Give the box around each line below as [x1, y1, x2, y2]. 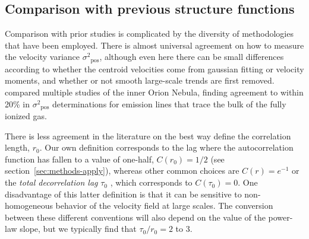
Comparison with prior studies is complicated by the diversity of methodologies [5, 27, 294, 40]
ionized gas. [5, 110, 47, 122]
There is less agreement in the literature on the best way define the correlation [5, 129, 291, 142]
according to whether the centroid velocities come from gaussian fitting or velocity [5, 62, 304, 75]
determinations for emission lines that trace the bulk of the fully [52, 97, 286, 110]
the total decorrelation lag [5, 176, 98, 189]
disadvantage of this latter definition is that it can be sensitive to [5, 187, 242, 200]
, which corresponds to [110, 176, 193, 189]
